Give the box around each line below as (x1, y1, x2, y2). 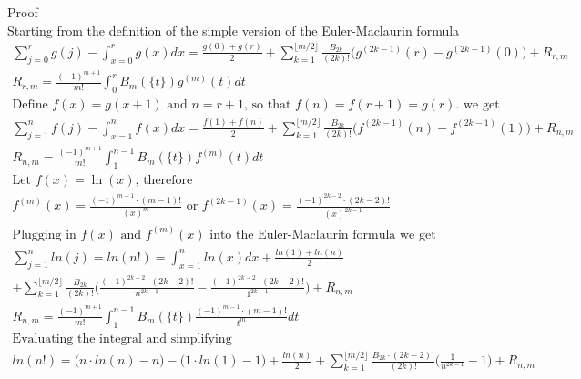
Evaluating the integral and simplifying (12, 332, 232, 345)
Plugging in (12, 228, 76, 241)
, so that (244, 98, 291, 112)
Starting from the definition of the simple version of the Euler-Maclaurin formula (7, 20, 460, 39)
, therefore (135, 174, 193, 188)
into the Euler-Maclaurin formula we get (209, 228, 436, 241)
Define (12, 98, 48, 112)
